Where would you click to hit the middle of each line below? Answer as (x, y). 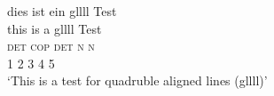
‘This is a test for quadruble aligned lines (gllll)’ (137, 80)
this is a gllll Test (55, 28)
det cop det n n (51, 46)
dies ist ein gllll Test (62, 11)
